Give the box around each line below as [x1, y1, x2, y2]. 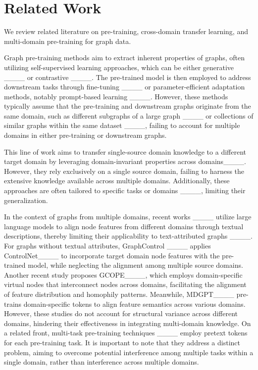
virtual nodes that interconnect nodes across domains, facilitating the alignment [4, 279, 247, 289]
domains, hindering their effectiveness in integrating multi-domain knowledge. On [4, 318, 251, 328]
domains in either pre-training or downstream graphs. [4, 130, 167, 140]
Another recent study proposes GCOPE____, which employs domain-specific [4, 269, 243, 280]
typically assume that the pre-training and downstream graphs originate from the [4, 101, 251, 111]
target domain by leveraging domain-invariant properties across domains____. [4, 156, 247, 166]
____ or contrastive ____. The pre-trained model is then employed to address [4, 72, 251, 82]
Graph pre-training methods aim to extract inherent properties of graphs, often [4, 52, 245, 63]
